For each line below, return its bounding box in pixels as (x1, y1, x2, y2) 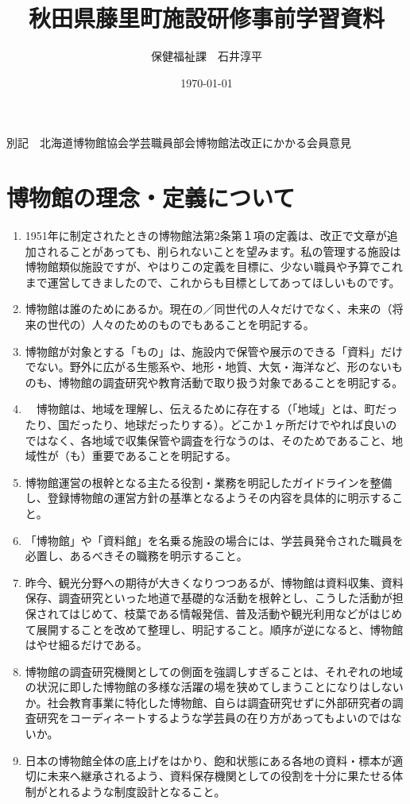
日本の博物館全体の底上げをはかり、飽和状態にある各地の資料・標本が (25, 752, 393, 768)
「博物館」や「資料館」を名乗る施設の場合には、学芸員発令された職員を (25, 531, 404, 548)
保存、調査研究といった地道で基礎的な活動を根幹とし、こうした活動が (25, 589, 393, 606)
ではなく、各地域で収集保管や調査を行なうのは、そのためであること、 (25, 431, 393, 448)
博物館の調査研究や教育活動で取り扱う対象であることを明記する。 (58, 373, 404, 390)
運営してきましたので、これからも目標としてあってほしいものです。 (47, 273, 400, 290)
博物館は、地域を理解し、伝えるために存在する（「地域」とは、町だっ (36, 400, 398, 417)
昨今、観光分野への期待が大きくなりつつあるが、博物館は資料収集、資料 (25, 574, 404, 590)
